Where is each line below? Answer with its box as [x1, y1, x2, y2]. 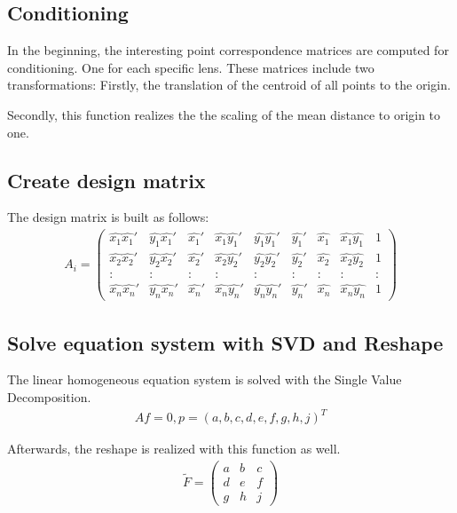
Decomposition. [7, 388, 91, 406]
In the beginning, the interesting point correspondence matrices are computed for [7, 41, 449, 59]
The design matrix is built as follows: [7, 208, 209, 226]
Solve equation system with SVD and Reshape [7, 328, 444, 356]
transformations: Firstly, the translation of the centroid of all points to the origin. [7, 75, 451, 94]
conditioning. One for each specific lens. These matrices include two [7, 58, 374, 76]
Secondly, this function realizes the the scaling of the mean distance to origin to [7, 105, 441, 123]
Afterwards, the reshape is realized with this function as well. [7, 439, 341, 458]
